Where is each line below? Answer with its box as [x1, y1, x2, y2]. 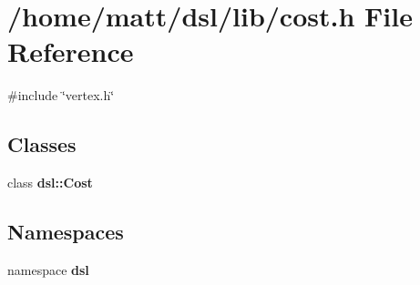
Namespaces [7, 218, 124, 246]
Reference [7, 33, 134, 70]
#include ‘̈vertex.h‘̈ [7, 86, 115, 105]
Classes [7, 130, 77, 158]
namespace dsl [7, 260, 89, 279]
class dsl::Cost [7, 173, 93, 192]
